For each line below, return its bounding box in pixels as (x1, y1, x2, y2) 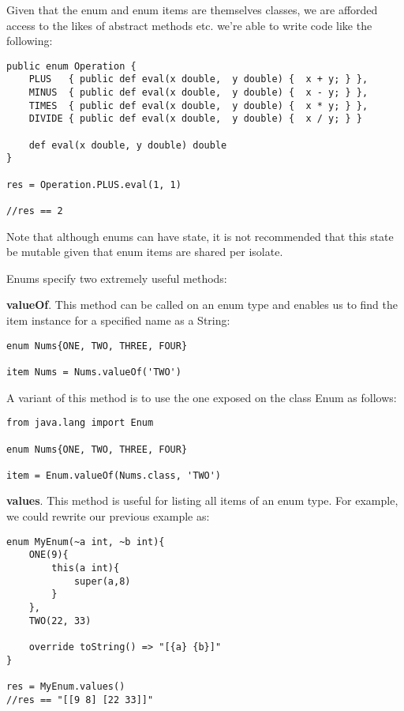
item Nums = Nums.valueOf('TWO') (6, 366, 181, 378)
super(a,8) (73, 575, 131, 587)
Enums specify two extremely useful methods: (6, 269, 227, 286)
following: (6, 32, 53, 49)
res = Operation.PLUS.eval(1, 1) (6, 179, 181, 190)
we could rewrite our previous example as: (6, 508, 210, 525)
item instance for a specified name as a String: (6, 312, 230, 329)
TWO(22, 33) (28, 615, 92, 626)
